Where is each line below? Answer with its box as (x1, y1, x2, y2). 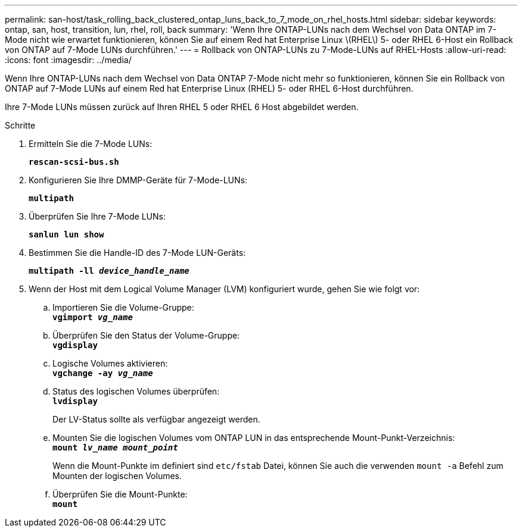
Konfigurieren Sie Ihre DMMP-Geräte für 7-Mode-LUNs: (29, 175, 247, 185)
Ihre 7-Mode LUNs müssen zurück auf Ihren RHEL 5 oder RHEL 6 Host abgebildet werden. (5, 102, 359, 112)
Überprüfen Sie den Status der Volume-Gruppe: (52, 330, 240, 340)
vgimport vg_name (52, 312, 133, 322)
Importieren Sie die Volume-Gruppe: (52, 302, 194, 312)
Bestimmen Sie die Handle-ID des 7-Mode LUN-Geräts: (29, 248, 246, 258)
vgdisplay (52, 340, 98, 350)
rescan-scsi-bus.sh (29, 157, 119, 167)
